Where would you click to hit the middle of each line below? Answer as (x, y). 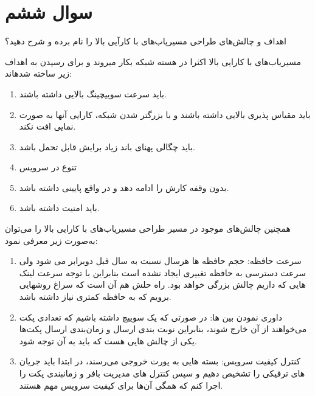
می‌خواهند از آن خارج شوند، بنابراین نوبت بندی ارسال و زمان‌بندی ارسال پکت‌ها (163, 329)
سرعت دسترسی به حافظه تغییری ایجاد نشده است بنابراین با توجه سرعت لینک (162, 272)
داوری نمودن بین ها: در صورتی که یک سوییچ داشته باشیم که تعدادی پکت (151, 317)
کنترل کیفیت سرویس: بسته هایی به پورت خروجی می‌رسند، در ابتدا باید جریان (160, 361)
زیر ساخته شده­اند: (38, 73)
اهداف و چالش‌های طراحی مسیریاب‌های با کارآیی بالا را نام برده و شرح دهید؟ (146, 41)
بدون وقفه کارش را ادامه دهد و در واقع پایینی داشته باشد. (124, 187)
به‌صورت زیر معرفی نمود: (51, 240)
